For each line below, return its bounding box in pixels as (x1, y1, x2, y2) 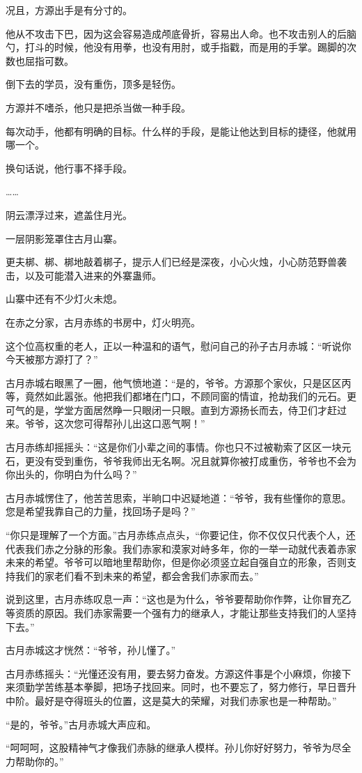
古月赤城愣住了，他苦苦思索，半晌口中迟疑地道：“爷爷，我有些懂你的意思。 (6, 490, 352, 505)
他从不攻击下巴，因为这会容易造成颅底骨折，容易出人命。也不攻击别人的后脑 (6, 26, 356, 40)
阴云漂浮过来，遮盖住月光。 (6, 207, 132, 222)
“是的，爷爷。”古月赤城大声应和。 (6, 717, 157, 731)
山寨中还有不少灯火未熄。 (6, 291, 123, 306)
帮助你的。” (15, 753, 64, 768)
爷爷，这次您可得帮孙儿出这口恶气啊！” (24, 416, 205, 431)
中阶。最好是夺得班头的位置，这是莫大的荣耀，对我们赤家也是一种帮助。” (6, 693, 337, 707)
